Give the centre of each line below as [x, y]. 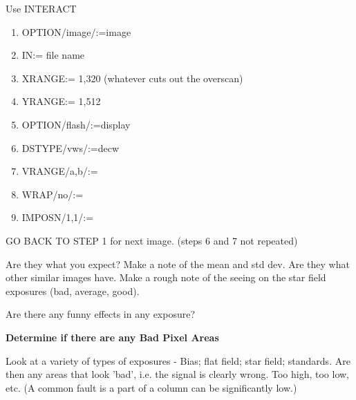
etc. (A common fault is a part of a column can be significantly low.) [151, 387]
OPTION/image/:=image [76, 31]
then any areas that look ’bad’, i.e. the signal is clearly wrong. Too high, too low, [177, 374]
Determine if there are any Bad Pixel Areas [112, 337]
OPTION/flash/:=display [76, 124]
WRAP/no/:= [53, 194]
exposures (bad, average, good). [73, 291]
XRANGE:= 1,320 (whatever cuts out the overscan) [132, 78]
